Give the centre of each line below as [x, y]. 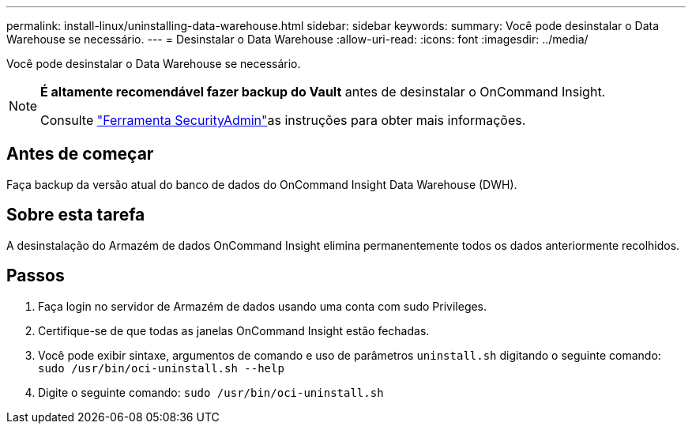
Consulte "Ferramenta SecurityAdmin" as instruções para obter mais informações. [283, 120]
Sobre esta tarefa [76, 215]
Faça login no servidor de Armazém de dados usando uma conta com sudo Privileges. [263, 306]
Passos [36, 276]
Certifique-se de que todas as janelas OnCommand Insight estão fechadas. [234, 330]
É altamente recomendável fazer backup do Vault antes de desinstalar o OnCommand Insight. [323, 92]
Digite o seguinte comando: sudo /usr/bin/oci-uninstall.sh [211, 392]
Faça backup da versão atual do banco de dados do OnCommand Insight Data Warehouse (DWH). [262, 184]
